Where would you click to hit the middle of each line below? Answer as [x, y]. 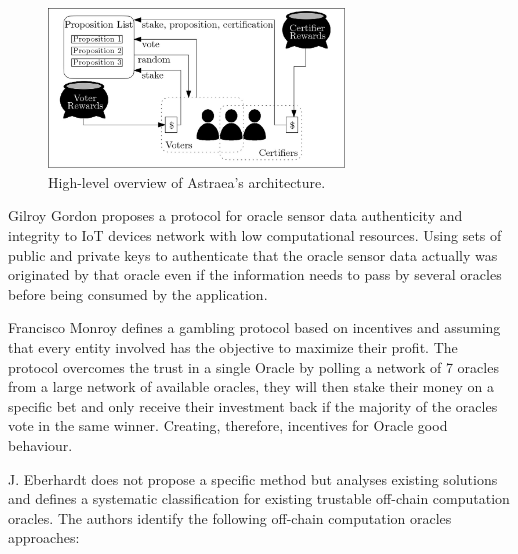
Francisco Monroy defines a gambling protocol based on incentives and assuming [254, 327]
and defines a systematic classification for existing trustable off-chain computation [259, 498]
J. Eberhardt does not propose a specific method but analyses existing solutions [253, 478]
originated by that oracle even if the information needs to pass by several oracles [255, 274]
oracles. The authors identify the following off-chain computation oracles [230, 517]
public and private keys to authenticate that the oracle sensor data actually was [253, 254]
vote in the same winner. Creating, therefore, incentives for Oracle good [228, 425]
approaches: [44, 537]
